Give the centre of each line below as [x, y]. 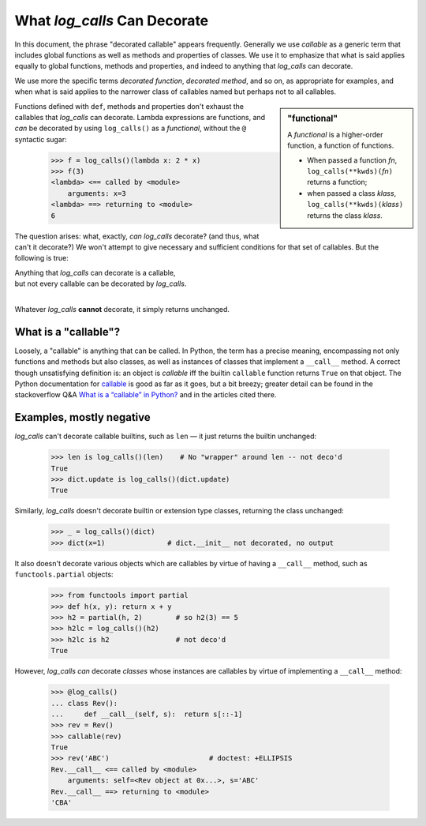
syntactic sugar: [41, 139]
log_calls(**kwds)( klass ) [355, 205]
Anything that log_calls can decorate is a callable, [95, 272]
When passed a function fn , [352, 160]
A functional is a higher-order [335, 134]
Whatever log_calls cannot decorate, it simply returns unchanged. [122, 309]
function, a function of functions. [341, 145]
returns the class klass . [345, 215]
